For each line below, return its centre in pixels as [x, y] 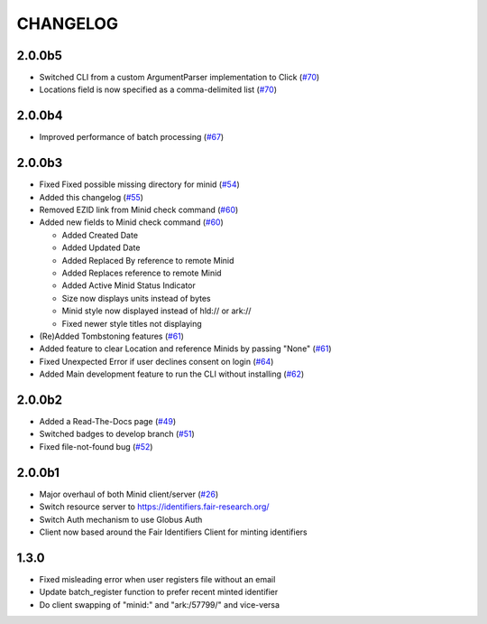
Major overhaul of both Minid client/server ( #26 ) [129, 494]
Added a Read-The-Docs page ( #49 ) [108, 422]
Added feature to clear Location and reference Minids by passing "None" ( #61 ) [186, 349]
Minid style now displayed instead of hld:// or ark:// [156, 311]
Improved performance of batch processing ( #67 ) [132, 137]
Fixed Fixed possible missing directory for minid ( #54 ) [140, 184]
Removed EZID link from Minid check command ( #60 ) [139, 210]
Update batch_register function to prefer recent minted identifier [159, 592]
